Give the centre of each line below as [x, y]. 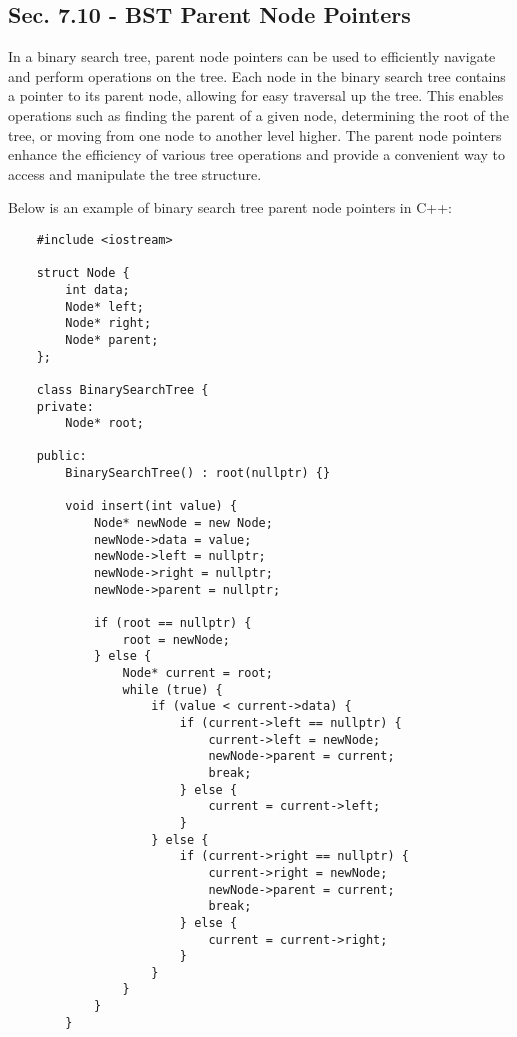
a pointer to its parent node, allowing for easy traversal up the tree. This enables [256, 95]
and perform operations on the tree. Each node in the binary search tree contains [257, 75]
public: [61, 456]
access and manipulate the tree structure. [135, 173]
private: [65, 406]
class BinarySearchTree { [122, 389]
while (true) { [172, 689]
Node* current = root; [197, 673]
